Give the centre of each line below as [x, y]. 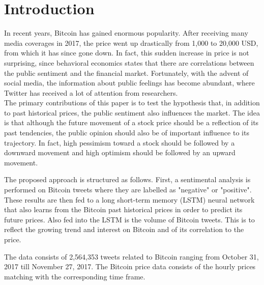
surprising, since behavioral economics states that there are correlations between [129, 62]
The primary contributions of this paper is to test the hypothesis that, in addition [132, 103]
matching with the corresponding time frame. [75, 276]
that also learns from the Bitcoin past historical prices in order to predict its [123, 209]
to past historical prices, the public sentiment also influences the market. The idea [132, 112]
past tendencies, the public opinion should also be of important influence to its [127, 133]
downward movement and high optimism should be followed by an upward [120, 152]
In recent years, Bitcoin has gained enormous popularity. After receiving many [126, 33]
